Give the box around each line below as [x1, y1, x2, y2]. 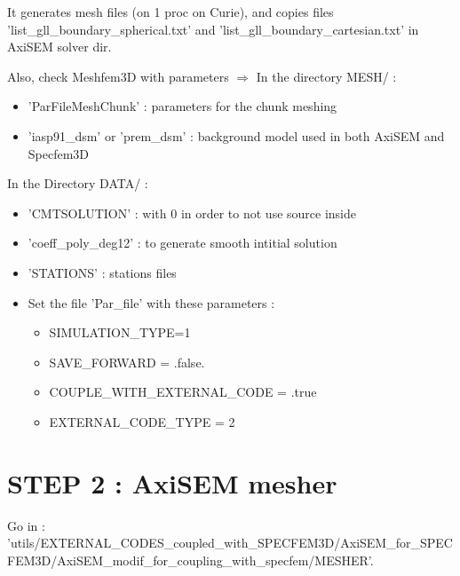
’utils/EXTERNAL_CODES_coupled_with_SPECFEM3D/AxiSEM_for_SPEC [7, 533, 453, 552]
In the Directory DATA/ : [7, 174, 148, 193]
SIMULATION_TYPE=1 [49, 323, 191, 342]
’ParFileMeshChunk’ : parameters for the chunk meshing [28, 97, 337, 115]
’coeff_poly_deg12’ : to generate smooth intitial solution [28, 233, 337, 252]
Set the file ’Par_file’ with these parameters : [28, 293, 275, 312]
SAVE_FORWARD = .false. [49, 352, 205, 371]
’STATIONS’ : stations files [28, 263, 177, 281]
